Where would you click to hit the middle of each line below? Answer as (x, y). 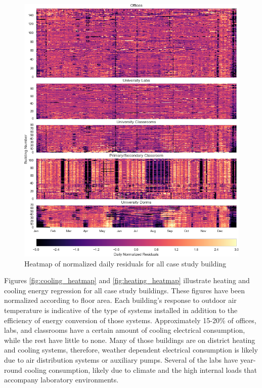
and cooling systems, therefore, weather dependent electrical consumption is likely (131, 350)
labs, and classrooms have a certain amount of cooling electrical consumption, (125, 330)
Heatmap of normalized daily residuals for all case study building (125, 263)
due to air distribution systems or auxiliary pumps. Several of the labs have (121, 359)
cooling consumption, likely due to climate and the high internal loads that (141, 370)
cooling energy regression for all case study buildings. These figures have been (124, 290)
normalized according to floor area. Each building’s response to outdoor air (120, 300)
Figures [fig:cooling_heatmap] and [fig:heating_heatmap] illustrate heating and (127, 280)
